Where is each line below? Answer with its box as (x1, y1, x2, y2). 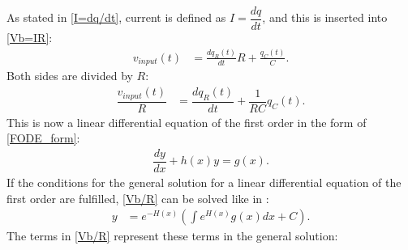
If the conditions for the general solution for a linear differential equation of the (6, 174, 402, 191)
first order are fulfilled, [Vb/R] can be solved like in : (6, 189, 269, 206)
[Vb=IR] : (6, 29, 53, 46)
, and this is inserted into (262, 9, 388, 26)
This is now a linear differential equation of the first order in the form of (6, 113, 367, 130)
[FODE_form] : (6, 129, 80, 146)
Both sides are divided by (6, 67, 133, 84)
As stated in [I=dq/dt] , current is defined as (6, 9, 226, 26)
